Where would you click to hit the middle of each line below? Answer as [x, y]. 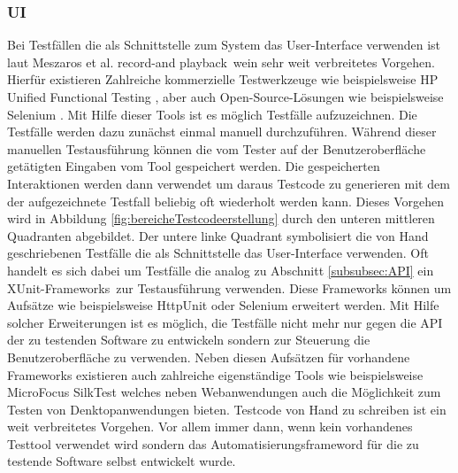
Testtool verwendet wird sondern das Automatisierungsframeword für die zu [213, 443]
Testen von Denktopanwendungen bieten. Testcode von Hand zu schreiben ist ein [227, 409]
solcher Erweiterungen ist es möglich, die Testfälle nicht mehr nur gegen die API [225, 322]
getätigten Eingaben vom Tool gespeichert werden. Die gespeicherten [194, 166]
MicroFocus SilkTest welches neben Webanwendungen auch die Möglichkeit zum [224, 392]
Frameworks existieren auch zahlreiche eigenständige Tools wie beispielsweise [215, 374]
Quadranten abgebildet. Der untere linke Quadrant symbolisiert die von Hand [218, 235]
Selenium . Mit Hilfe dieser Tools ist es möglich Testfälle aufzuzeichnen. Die [212, 114]
